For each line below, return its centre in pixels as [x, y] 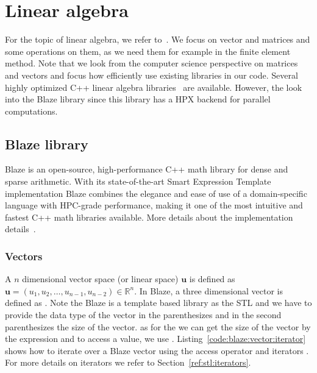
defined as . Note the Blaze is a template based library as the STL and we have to [158, 303]
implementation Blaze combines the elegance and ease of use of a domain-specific [156, 193]
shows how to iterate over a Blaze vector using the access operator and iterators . [157, 350]
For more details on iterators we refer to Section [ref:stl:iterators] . [128, 362]
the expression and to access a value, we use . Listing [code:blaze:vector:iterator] [155, 339]
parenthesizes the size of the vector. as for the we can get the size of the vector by [158, 326]
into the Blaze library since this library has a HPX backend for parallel [138, 99]
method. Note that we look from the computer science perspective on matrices [151, 63]
